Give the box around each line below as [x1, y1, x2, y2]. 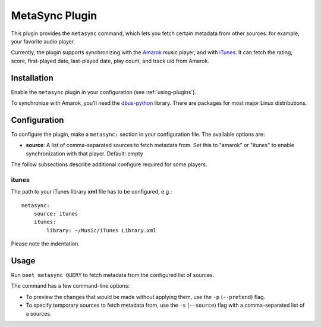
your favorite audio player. [11, 38, 75, 45]
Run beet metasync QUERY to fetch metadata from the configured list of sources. [11, 272, 215, 279]
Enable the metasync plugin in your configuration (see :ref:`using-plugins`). [11, 88, 196, 95]
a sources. [26, 310, 52, 317]
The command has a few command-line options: [11, 282, 130, 289]
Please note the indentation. [11, 240, 80, 247]
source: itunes [33, 210, 78, 217]
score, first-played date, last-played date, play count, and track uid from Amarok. [11, 57, 209, 64]
